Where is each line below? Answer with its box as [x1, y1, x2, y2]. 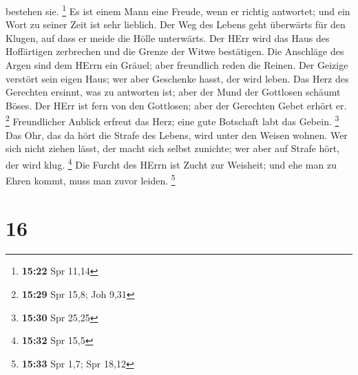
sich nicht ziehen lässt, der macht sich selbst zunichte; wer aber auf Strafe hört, [6, 141, 340, 156]
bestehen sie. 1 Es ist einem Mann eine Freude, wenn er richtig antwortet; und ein [6, 2, 350, 18]
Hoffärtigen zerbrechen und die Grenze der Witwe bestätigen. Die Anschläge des [6, 44, 344, 58]
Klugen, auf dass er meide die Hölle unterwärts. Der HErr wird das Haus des [6, 30, 330, 45]
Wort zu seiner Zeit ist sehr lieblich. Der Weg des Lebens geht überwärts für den [6, 17, 346, 32]
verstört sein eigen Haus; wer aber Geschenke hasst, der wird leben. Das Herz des [6, 71, 349, 85]
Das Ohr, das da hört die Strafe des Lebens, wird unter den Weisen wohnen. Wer [6, 127, 348, 142]
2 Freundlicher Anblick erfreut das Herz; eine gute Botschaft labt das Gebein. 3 [6, 112, 339, 129]
